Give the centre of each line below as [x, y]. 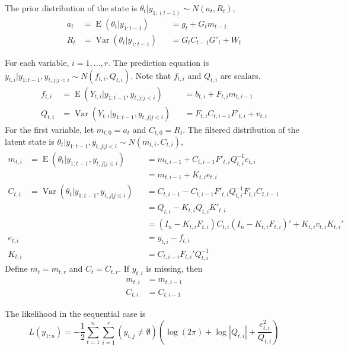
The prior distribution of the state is [71, 8]
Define [16, 268]
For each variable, [37, 62]
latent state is [30, 141]
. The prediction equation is [159, 62]
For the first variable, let [50, 129]
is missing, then [174, 268]
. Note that [151, 75]
